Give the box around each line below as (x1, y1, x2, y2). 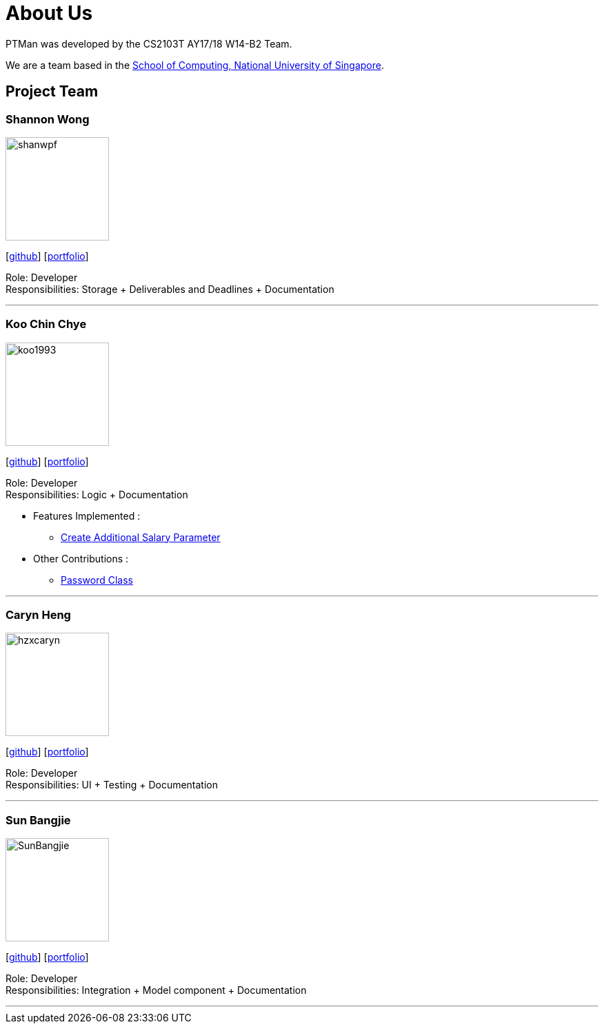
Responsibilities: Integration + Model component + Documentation (6, 984, 307, 997)
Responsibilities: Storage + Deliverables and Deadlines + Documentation (6, 283, 334, 295)
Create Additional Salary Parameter (61, 531, 221, 543)
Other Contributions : (33, 552, 129, 564)
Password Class (61, 573, 133, 586)
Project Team (6, 83, 99, 101)
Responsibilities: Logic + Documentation (6, 488, 188, 500)
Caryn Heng (6, 608, 71, 622)
